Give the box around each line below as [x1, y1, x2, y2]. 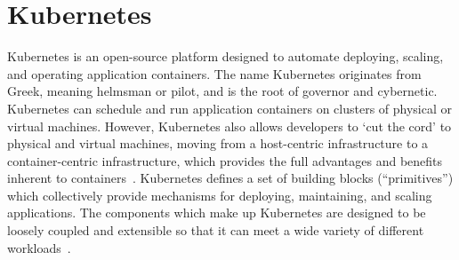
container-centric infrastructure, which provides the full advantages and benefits [7, 151, 443, 169]
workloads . [7, 238, 71, 256]
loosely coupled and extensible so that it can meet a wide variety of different [7, 221, 424, 240]
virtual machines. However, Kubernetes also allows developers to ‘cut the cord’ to [7, 116, 452, 135]
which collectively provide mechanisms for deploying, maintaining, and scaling [7, 185, 432, 204]
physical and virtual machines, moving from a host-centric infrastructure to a [7, 134, 429, 153]
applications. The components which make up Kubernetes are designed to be [7, 203, 426, 222]
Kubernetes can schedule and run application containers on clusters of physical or [7, 98, 453, 117]
